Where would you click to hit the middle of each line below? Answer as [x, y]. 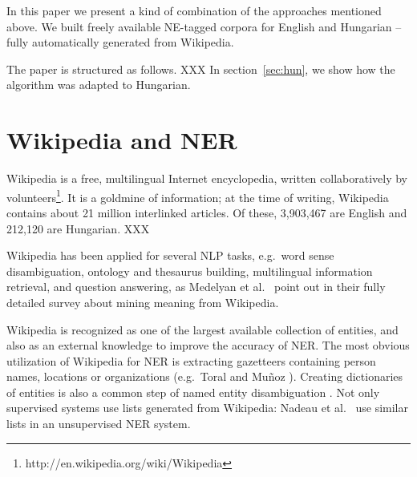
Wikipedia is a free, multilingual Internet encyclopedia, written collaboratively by [207, 178]
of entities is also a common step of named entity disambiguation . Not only [193, 392]
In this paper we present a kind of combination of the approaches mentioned [194, 10]
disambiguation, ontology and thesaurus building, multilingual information [190, 271]
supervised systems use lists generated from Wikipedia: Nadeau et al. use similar [208, 408]
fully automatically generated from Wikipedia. [120, 42]
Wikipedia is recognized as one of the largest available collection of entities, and [202, 329]
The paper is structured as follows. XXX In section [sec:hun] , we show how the [201, 69]
